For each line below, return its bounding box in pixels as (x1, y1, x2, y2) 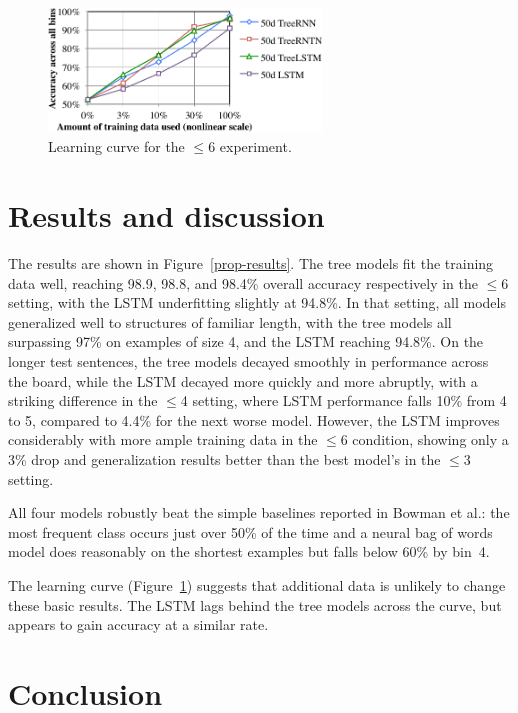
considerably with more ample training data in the (8, 429, 318, 450)
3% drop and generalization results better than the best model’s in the (8, 449, 441, 470)
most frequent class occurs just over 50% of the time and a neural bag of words (8, 521, 493, 542)
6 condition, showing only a (340, 429, 509, 450)
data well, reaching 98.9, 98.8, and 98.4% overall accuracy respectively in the (8, 272, 478, 293)
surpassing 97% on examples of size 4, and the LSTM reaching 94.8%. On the (8, 331, 484, 352)
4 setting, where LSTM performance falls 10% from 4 (180, 390, 507, 411)
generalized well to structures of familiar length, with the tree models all (8, 311, 452, 332)
